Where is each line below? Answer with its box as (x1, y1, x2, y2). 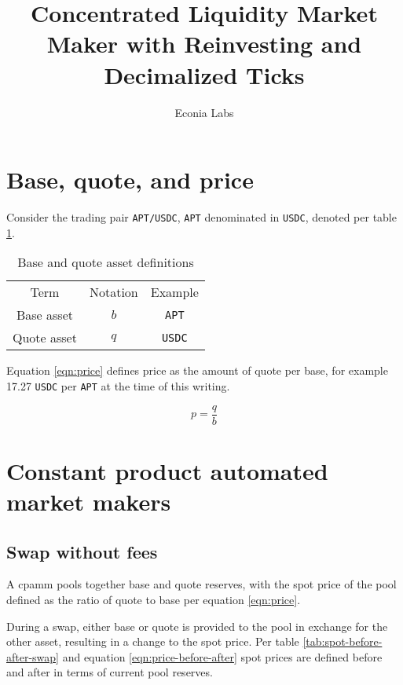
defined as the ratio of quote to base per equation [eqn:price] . (6, 591, 301, 607)
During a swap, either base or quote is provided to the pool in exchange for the (6, 617, 388, 634)
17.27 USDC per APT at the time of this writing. (6, 377, 230, 394)
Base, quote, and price (6, 163, 254, 196)
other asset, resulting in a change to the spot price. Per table (6, 633, 299, 650)
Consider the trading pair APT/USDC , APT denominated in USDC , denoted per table (6, 209, 397, 225)
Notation (89, 283, 138, 302)
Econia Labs (174, 104, 234, 120)
